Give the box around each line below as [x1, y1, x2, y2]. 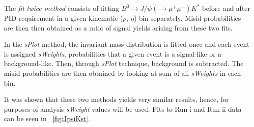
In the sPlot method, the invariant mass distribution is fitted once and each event [4, 39, 250, 49]
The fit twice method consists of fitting [4, 3, 119, 13]
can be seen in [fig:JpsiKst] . [4, 113, 90, 124]
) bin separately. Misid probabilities [134, 13, 241, 23]
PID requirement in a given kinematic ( [4, 13, 123, 23]
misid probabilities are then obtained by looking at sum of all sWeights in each [4, 67, 241, 78]
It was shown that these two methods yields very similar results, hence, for [4, 94, 229, 104]
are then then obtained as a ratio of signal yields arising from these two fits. [4, 22, 233, 32]
